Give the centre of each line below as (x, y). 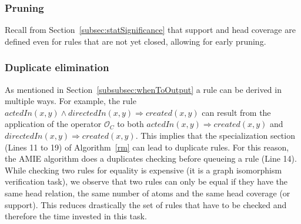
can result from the (236, 112)
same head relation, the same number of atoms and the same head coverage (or (148, 193)
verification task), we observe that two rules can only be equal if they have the (146, 181)
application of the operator (53, 124)
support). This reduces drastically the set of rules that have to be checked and (146, 204)
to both (131, 124)
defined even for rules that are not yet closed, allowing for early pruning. (136, 41)
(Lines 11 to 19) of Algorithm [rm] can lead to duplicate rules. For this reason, (147, 147)
